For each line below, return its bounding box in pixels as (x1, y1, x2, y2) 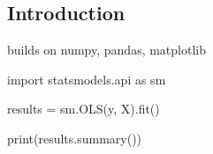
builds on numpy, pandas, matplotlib (7, 40, 206, 59)
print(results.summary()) (7, 128, 142, 147)
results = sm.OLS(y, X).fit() (7, 99, 160, 118)
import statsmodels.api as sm (7, 70, 166, 88)
